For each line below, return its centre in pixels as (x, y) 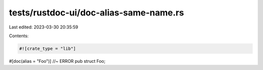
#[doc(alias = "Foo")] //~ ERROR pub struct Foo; (57, 61)
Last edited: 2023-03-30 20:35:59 (44, 27)
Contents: (19, 36)
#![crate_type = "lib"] (48, 49)
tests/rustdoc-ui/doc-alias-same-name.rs (97, 13)
